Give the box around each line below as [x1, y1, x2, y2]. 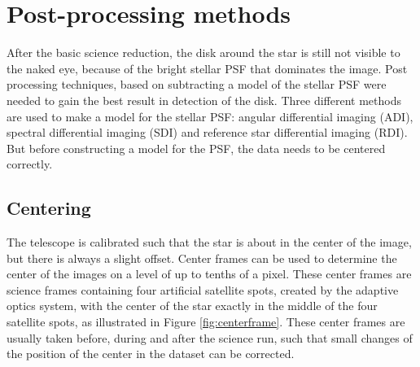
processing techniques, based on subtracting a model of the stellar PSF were [7, 76, 387, 93]
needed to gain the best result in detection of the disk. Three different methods [7, 91, 401, 108]
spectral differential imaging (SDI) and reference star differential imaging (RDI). [7, 124, 408, 141]
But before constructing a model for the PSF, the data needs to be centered [7, 139, 386, 156]
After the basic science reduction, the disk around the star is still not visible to [7, 44, 400, 61]
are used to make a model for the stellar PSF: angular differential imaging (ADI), [7, 107, 413, 125]
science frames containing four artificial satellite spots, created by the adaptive [7, 281, 399, 298]
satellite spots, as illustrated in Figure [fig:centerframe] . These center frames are [7, 313, 405, 330]
